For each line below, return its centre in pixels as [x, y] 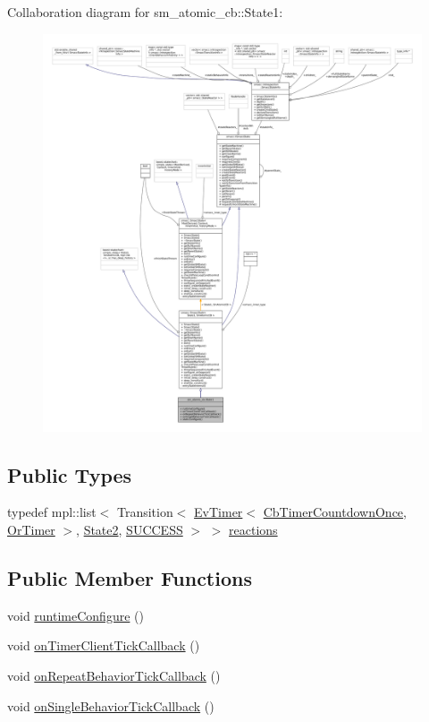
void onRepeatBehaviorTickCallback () [114, 675]
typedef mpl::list [52, 512]
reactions [253, 529]
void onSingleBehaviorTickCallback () [111, 705]
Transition [145, 512]
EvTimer [219, 512]
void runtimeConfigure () [76, 615]
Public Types [70, 474]
